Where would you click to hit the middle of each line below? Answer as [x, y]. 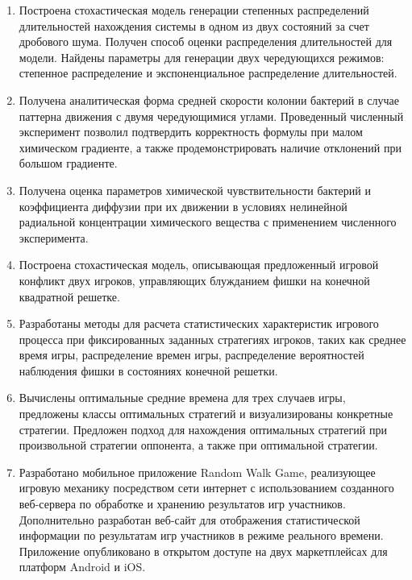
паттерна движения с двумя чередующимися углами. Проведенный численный [211, 116]
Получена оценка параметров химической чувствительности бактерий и [195, 190]
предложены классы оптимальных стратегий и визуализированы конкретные [206, 414]
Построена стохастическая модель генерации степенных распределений [194, 10]
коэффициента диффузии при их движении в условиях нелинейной [183, 206]
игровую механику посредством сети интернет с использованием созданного [206, 488]
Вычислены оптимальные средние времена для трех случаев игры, [182, 398]
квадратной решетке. [69, 296]
